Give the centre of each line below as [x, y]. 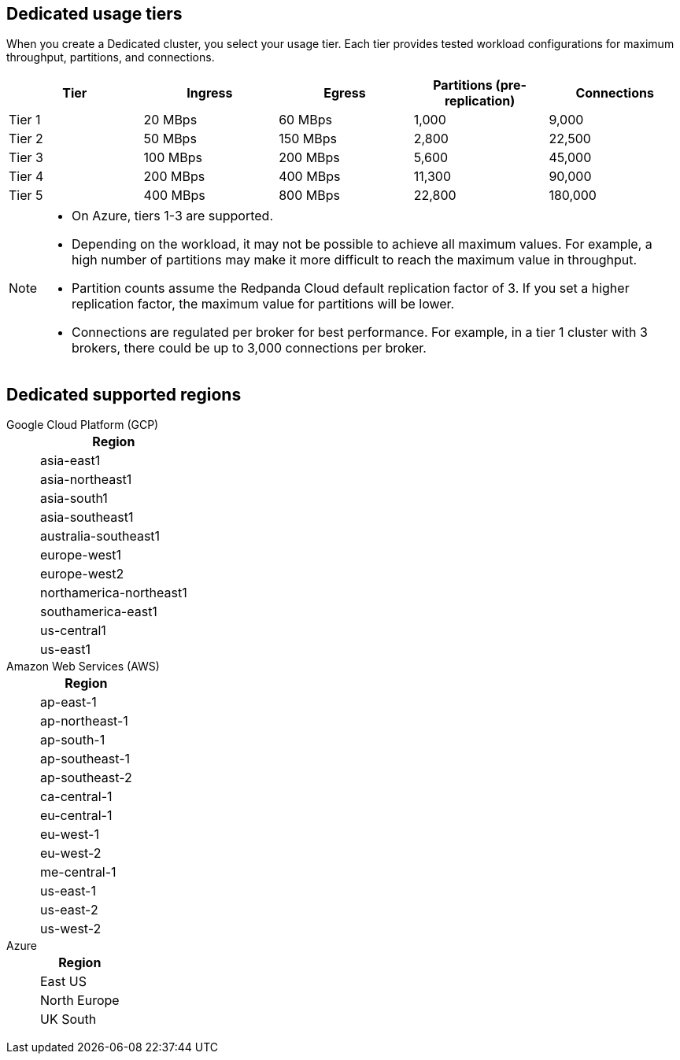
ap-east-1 [68, 702]
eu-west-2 [71, 853]
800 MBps [309, 196]
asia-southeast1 [87, 517]
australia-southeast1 [100, 536]
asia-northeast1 [86, 480]
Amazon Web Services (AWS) [83, 667]
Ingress [210, 93]
